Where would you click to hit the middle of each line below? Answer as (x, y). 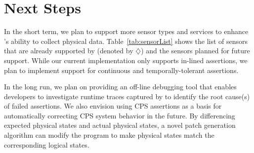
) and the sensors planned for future (195, 51)
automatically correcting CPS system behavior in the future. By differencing (120, 115)
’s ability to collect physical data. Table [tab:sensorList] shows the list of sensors (126, 41)
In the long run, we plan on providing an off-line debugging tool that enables (120, 87)
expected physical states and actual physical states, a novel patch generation (120, 125)
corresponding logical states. (47, 144)
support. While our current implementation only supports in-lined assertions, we (126, 60)
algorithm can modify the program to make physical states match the (109, 135)
